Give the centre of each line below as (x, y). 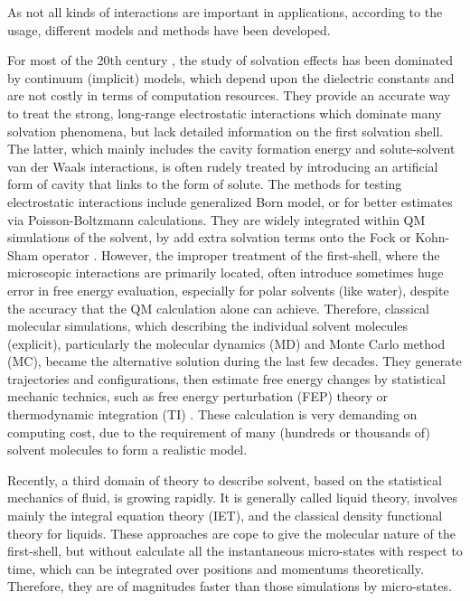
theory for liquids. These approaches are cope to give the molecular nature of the (231, 533)
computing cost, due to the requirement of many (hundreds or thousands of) (219, 432)
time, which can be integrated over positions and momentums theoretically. (216, 568)
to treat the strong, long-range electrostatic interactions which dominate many (225, 113)
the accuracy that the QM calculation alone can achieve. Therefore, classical (218, 308)
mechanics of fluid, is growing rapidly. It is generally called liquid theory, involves (232, 498)
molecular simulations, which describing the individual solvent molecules (208, 326)
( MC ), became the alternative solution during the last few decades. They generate (235, 361)
